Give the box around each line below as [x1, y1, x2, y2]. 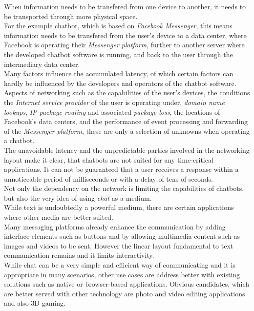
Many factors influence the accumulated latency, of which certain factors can [4, 68, 233, 79]
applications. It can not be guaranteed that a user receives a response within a [4, 164, 239, 174]
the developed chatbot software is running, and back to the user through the [4, 49, 233, 59]
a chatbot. [4, 135, 35, 145]
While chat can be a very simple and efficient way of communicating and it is [4, 260, 235, 270]
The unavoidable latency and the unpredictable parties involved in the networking [4, 145, 250, 155]
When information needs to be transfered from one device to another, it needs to [4, 1, 246, 11]
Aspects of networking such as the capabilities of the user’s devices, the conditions [4, 87, 250, 98]
